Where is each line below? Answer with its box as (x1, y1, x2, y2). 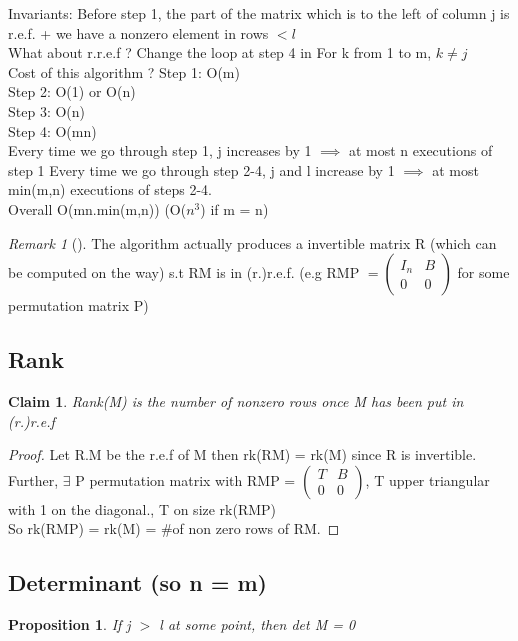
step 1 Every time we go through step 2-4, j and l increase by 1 (8, 159, 395, 180)
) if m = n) (200, 198, 269, 219)
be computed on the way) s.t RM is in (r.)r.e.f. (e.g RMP (8, 262, 360, 283)
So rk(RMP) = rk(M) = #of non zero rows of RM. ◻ (8, 518, 340, 539)
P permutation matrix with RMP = (75, 469, 296, 490)
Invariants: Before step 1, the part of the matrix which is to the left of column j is (8, 3, 510, 23)
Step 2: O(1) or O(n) (8, 81, 136, 102)
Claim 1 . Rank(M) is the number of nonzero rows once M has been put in (8, 390, 464, 411)
